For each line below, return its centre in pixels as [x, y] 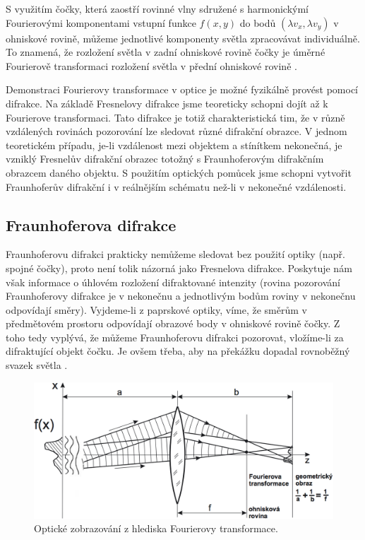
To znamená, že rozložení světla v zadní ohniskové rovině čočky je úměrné [166, 52]
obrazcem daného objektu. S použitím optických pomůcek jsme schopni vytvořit [179, 172]
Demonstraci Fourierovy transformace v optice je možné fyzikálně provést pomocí [182, 89]
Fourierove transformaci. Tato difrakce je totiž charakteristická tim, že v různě [175, 117]
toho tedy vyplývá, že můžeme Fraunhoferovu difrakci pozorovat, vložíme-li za [175, 337]
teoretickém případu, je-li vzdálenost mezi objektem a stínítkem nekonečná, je [174, 145]
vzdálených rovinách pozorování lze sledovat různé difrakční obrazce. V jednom [176, 131]
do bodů [258, 22]
